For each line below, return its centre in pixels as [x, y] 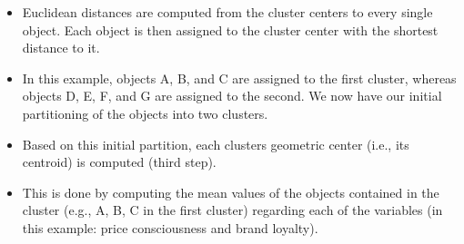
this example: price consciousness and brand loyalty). [170, 227]
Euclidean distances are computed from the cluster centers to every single [227, 12]
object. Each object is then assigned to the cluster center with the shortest [230, 29]
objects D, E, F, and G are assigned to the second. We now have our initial [232, 96]
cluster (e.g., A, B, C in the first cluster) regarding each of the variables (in [232, 210]
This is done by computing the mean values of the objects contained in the [231, 192]
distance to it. [61, 48]
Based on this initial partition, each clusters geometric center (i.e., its [216, 144]
